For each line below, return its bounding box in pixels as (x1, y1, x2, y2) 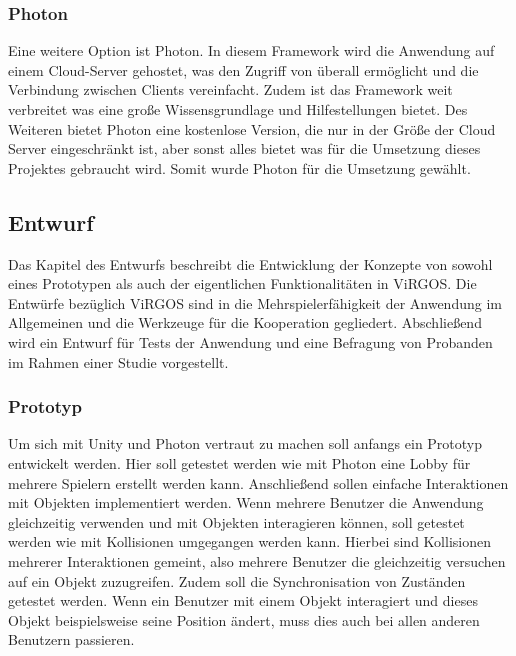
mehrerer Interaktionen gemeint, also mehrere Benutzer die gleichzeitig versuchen (8, 550, 506, 571)
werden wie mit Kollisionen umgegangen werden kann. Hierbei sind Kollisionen (8, 531, 491, 552)
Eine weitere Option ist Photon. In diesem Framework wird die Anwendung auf (8, 40, 495, 61)
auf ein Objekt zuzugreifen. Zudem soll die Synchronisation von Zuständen (8, 570, 466, 591)
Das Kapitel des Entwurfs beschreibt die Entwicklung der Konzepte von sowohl (8, 253, 493, 274)
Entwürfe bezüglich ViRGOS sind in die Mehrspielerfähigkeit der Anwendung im (8, 292, 502, 313)
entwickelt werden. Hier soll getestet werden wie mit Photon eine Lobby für (8, 452, 471, 473)
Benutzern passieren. (8, 629, 135, 650)
